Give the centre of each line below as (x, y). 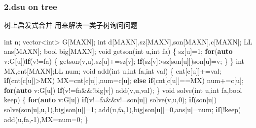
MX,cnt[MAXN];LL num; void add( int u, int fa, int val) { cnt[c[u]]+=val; (113, 70)
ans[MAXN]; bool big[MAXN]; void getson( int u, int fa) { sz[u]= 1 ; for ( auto (118, 51)
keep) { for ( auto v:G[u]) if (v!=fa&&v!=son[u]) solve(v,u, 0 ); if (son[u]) (110, 100)
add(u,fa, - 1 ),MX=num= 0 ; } (46, 119)
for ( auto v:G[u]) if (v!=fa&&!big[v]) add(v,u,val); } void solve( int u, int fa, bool (123, 90)
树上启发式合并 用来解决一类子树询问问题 (71, 25)
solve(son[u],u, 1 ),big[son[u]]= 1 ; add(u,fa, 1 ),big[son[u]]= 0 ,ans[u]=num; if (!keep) (123, 109)
